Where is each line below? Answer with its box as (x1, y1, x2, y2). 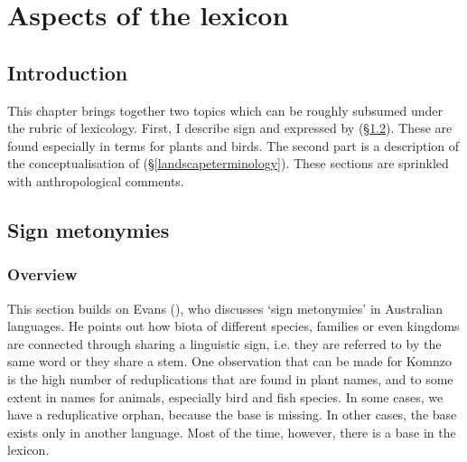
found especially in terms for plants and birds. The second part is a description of (7, 136, 460, 155)
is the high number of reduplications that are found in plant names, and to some (7, 369, 453, 388)
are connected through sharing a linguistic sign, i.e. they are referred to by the (7, 334, 442, 353)
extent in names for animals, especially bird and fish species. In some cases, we (7, 387, 444, 406)
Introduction (7, 58, 128, 86)
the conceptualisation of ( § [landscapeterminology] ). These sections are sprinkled (7, 154, 449, 173)
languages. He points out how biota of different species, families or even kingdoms (7, 316, 460, 335)
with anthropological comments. (7, 171, 184, 190)
